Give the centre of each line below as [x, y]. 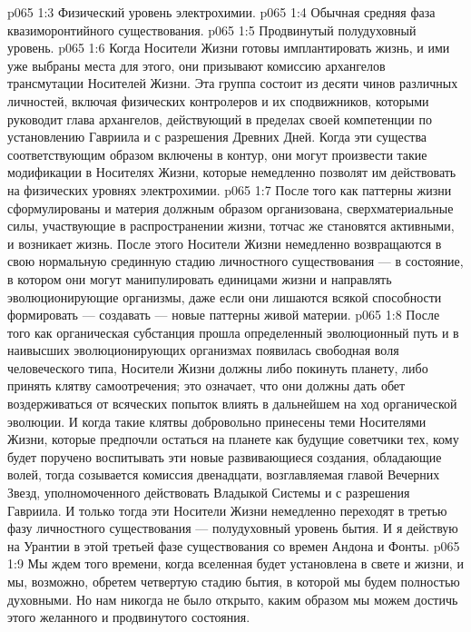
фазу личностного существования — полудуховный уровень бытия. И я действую [233, 528]
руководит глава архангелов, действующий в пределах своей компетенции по [220, 118]
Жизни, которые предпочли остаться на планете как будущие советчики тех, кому [233, 439]
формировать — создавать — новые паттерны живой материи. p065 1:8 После [224, 315]
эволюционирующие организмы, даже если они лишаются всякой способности [225, 296]
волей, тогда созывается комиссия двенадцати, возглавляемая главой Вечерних [224, 474]
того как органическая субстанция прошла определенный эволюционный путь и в [233, 332]
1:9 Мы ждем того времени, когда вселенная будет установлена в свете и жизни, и [235, 563]
